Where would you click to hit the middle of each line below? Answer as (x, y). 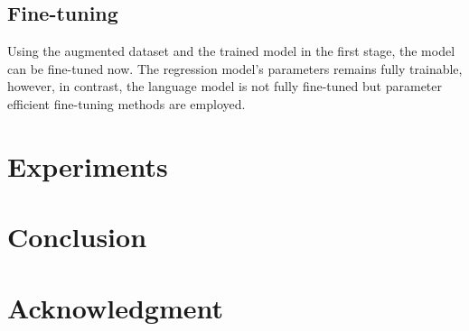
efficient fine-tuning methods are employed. (127, 103)
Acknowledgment (115, 307)
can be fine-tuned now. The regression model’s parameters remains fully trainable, (235, 68)
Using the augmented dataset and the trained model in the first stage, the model (231, 51)
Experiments (88, 165)
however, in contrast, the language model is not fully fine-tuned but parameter (225, 86)
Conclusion (77, 237)
